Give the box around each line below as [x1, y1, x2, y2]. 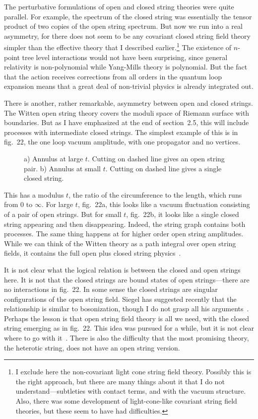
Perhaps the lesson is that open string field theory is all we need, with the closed [4, 313, 249, 323]
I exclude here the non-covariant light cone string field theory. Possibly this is [15, 366, 252, 377]
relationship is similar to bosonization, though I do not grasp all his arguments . [4, 303, 249, 314]
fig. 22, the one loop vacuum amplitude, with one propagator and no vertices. [4, 137, 241, 147]
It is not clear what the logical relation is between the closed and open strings [4, 264, 241, 275]
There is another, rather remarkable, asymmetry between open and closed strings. [4, 98, 253, 108]
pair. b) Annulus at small [24, 163, 101, 173]
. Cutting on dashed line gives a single [105, 163, 222, 173]
